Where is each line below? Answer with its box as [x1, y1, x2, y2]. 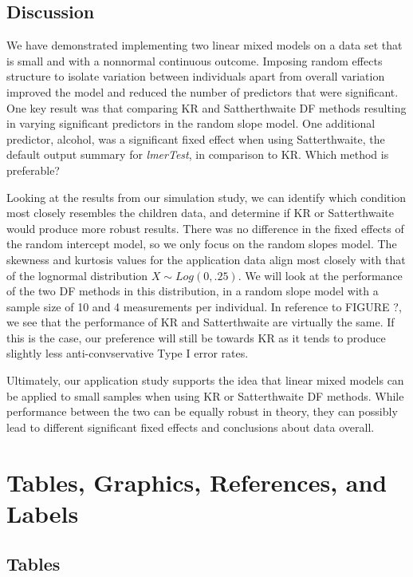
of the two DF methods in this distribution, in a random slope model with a [6, 283, 379, 299]
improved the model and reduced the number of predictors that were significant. [6, 83, 399, 100]
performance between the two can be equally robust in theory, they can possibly [6, 403, 398, 420]
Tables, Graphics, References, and [6, 465, 387, 498]
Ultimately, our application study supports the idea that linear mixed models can [6, 372, 404, 389]
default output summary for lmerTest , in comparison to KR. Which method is [6, 146, 389, 163]
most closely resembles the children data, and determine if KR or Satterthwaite [6, 204, 394, 221]
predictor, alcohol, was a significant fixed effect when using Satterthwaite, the [6, 130, 385, 147]
